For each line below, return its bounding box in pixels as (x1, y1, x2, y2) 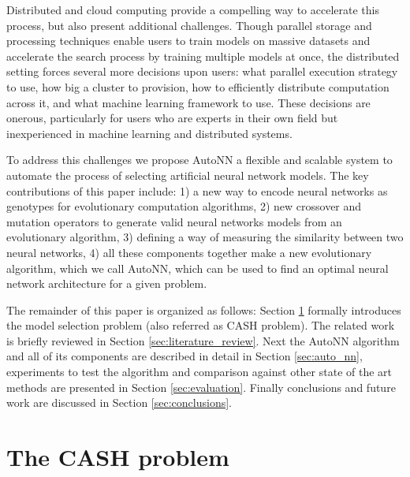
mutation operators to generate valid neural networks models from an (6, 213, 342, 229)
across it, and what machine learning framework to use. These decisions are (6, 94, 371, 110)
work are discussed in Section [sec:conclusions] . (6, 394, 232, 411)
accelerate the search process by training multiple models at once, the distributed (6, 47, 400, 64)
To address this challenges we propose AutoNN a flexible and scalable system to (6, 151, 393, 168)
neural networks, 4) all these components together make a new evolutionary (6, 244, 372, 260)
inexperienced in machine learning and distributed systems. (6, 125, 293, 141)
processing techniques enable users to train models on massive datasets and (6, 32, 371, 49)
